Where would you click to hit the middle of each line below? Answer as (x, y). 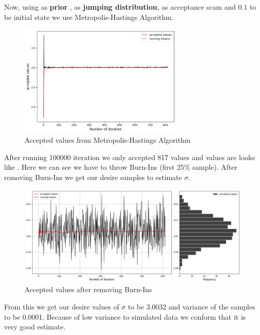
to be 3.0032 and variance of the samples (192, 306)
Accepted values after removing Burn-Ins (88, 289)
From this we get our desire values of (62, 306)
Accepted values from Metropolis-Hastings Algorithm (108, 140)
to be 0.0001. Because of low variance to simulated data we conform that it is (125, 316)
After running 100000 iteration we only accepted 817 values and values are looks (129, 157)
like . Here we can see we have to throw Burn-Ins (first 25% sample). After (121, 167)
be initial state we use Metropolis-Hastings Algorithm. (89, 17)
